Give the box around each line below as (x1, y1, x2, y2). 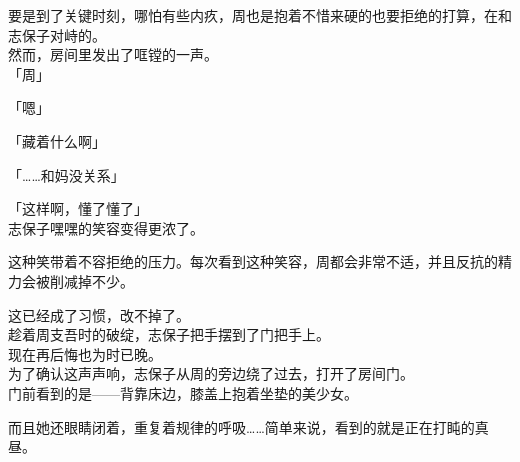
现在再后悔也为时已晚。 (8, 343, 162, 364)
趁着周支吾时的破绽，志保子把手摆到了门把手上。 (8, 324, 330, 345)
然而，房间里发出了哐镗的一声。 (8, 44, 218, 65)
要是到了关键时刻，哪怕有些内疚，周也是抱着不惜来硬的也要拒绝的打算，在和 (8, 5, 512, 25)
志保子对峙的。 (8, 24, 106, 45)
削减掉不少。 (49, 270, 134, 291)
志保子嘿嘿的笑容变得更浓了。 (8, 217, 204, 238)
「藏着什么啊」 (8, 130, 106, 151)
